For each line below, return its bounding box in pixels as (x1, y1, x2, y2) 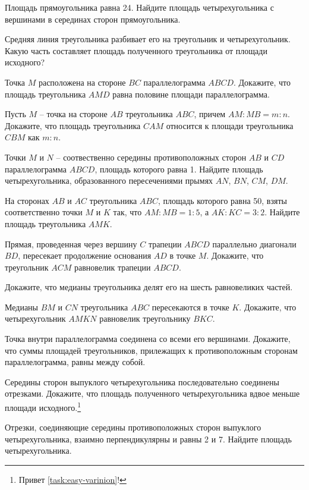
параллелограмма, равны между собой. (5, 356, 146, 368)
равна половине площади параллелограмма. (112, 87, 270, 100)
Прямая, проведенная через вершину (5, 237, 137, 250)
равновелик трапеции (74, 260, 151, 273)
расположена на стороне (38, 76, 126, 88)
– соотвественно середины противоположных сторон (56, 150, 247, 163)
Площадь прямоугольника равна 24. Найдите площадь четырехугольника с (5, 1, 274, 13)
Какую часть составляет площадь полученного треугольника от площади (5, 44, 267, 56)
